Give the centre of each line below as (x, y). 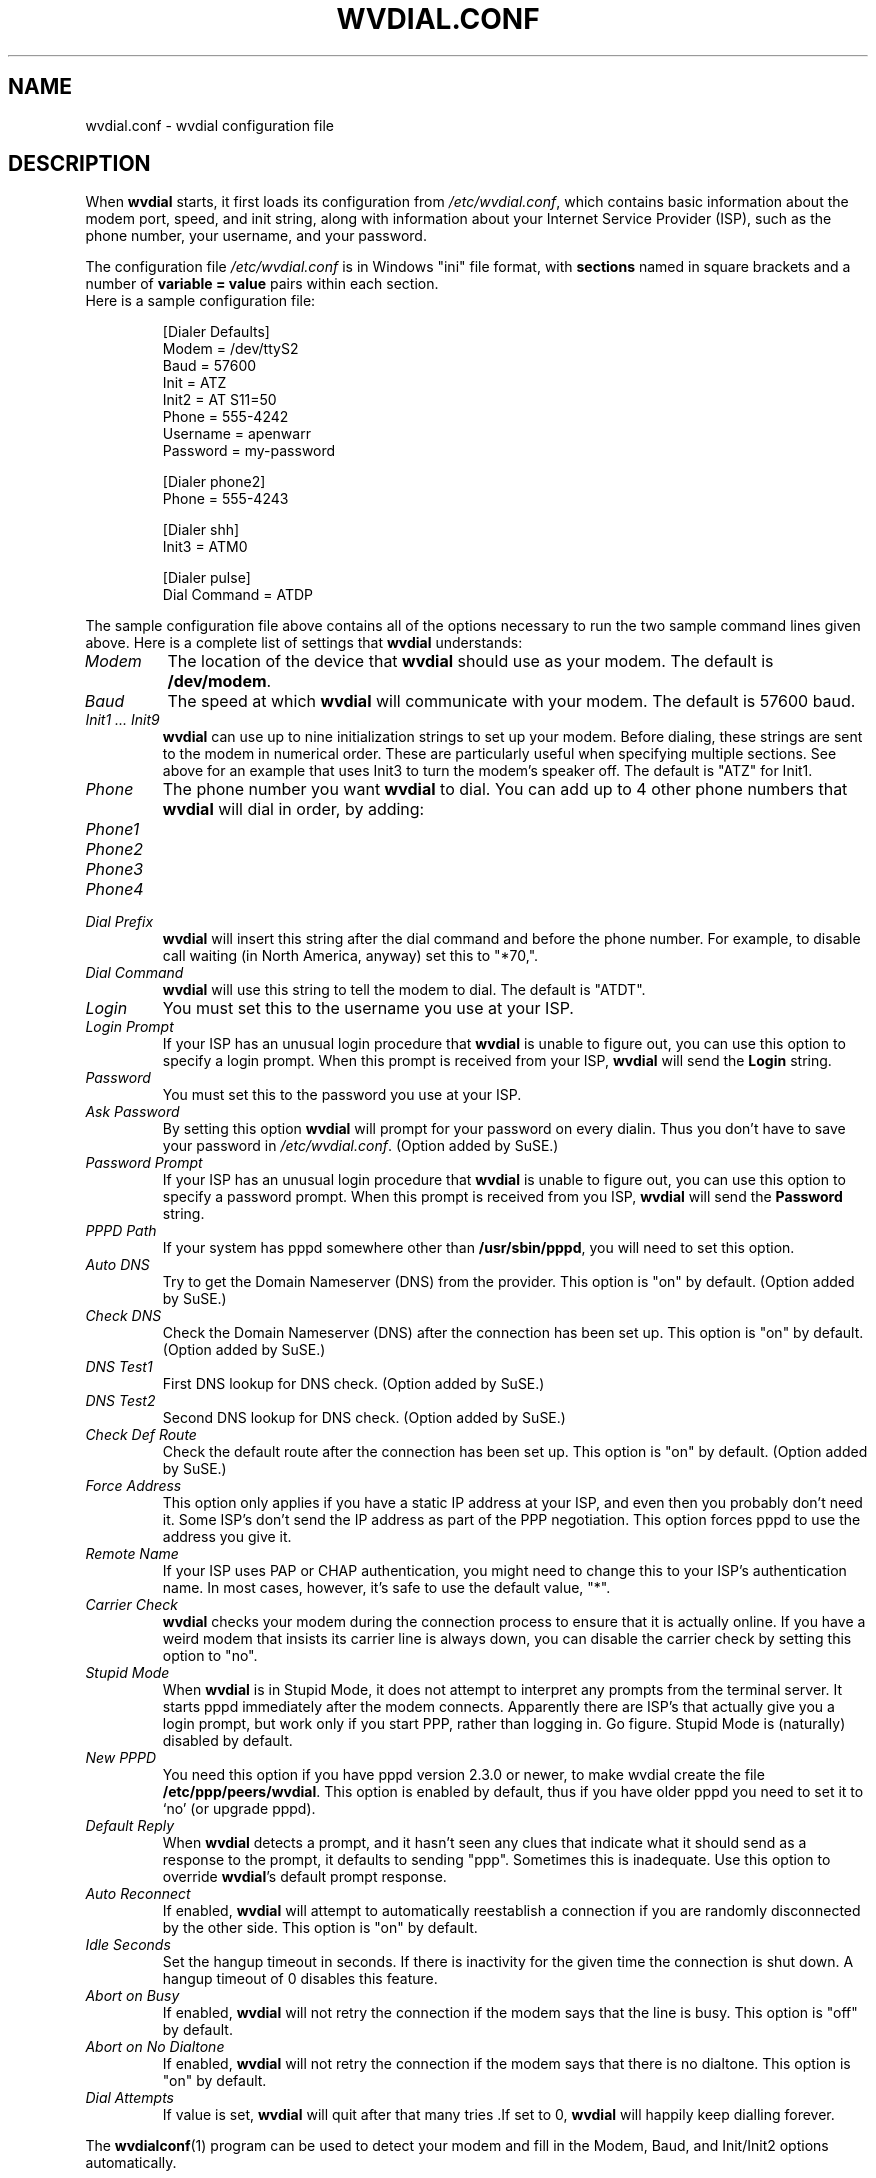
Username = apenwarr (236, 434)
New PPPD (121, 1758)
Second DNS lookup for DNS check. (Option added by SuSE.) (364, 1418)
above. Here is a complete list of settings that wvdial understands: (304, 643)
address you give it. (227, 1537)
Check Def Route (141, 1435)
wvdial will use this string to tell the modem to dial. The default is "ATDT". (404, 990)
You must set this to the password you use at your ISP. (342, 1095)
